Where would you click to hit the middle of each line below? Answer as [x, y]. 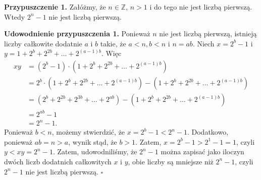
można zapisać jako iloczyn [202, 152]
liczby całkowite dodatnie [43, 43]
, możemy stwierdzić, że [88, 132]
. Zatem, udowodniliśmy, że [95, 152]
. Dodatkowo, [208, 132]
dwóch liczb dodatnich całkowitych [58, 161]
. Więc [111, 53]
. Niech [203, 43]
